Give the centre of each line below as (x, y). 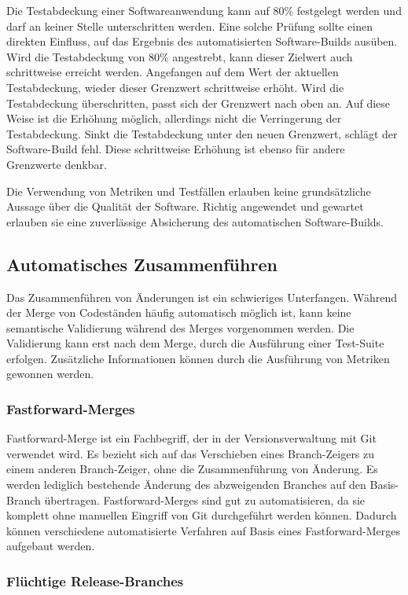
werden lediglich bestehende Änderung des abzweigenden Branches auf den (186, 485)
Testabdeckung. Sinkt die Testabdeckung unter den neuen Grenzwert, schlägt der (202, 133)
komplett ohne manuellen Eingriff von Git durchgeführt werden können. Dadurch (202, 515)
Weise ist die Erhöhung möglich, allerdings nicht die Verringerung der (174, 118)
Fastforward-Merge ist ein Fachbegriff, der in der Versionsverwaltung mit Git (191, 438)
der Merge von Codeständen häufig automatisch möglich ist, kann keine (179, 312)
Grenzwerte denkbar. (57, 164)
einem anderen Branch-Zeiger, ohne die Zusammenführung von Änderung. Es (192, 469)
